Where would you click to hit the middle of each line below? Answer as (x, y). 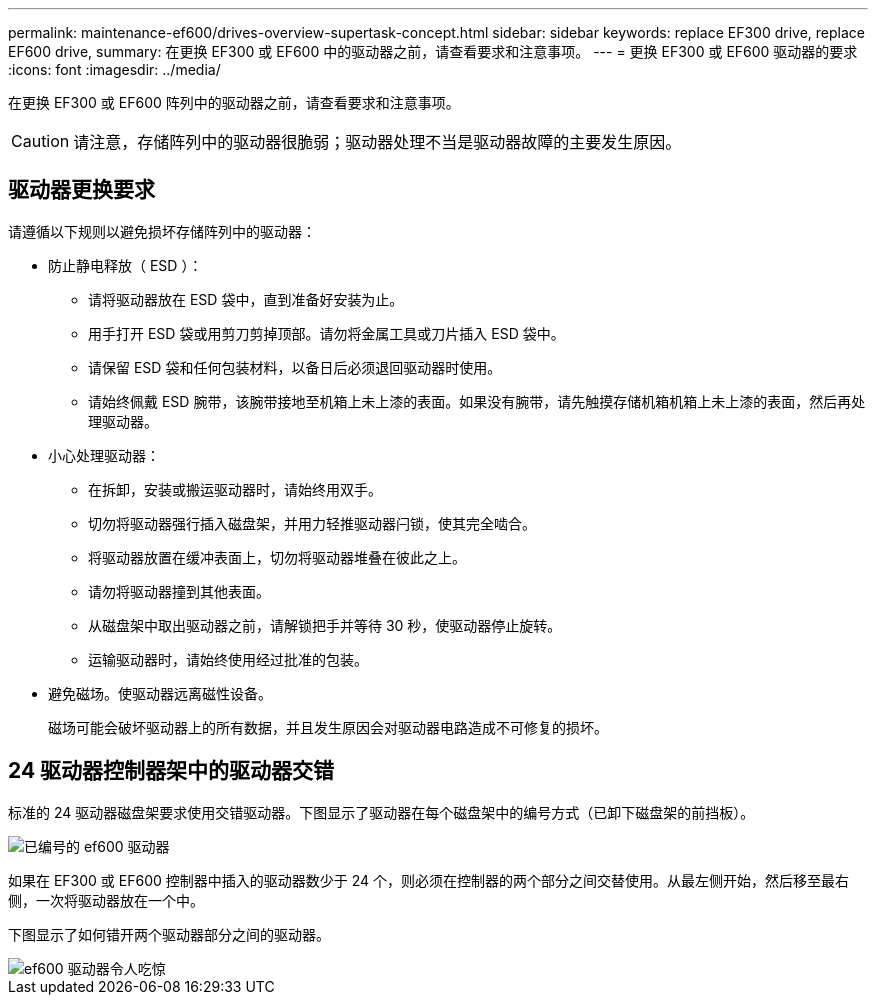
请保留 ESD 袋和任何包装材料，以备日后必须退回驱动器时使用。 (295, 367)
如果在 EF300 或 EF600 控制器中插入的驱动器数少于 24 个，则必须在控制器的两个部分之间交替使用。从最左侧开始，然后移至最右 (429, 880)
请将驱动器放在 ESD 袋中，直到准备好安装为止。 (246, 299)
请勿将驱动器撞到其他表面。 (179, 591)
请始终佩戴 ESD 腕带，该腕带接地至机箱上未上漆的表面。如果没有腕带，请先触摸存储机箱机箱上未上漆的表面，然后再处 (477, 401)
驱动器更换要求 (81, 190)
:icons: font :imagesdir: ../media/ (114, 69)
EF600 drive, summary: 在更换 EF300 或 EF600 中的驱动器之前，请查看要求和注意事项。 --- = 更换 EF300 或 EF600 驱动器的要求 (433, 51)
